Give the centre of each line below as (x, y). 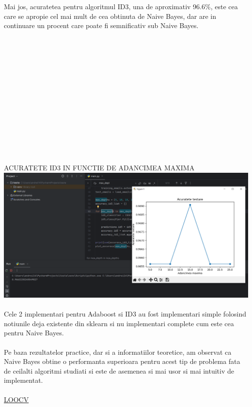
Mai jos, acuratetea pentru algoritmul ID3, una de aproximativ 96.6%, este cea (121, 6)
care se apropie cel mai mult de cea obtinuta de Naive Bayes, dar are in (110, 16)
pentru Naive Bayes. (34, 333)
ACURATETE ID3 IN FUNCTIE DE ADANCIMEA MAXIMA (99, 168)
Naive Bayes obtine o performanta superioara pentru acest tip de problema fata (122, 361)
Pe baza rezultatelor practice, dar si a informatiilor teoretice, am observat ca (118, 352)
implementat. (24, 380)
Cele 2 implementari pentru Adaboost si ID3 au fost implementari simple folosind (125, 314)
